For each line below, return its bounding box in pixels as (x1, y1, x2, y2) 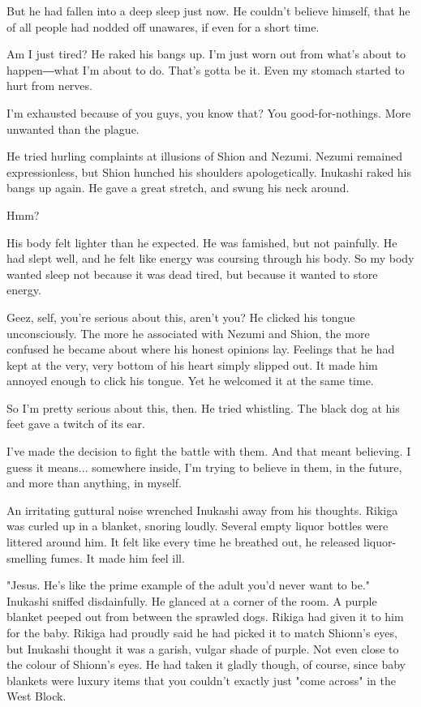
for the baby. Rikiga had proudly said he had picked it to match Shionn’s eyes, (6, 624, 397, 641)
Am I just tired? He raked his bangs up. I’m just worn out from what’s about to (6, 45, 406, 62)
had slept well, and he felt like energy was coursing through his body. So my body (6, 250, 415, 267)
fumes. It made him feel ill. (50, 549, 185, 566)
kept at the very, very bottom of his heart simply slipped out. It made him (6, 356, 378, 373)
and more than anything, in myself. (6, 474, 182, 491)
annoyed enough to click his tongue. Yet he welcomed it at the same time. (6, 372, 374, 389)
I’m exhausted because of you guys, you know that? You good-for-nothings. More (6, 104, 411, 121)
